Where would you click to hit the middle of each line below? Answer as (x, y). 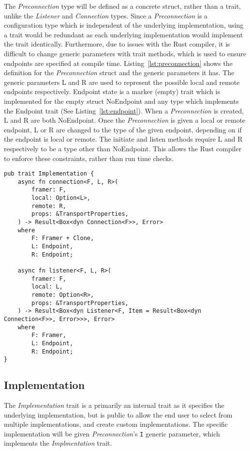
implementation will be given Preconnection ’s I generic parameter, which (112, 433)
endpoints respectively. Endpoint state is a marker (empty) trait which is (112, 91)
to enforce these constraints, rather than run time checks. (89, 158)
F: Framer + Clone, (63, 238)
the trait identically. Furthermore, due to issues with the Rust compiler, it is (117, 44)
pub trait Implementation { (49, 174)
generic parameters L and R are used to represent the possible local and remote (122, 82)
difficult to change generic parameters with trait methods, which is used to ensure (125, 53)
